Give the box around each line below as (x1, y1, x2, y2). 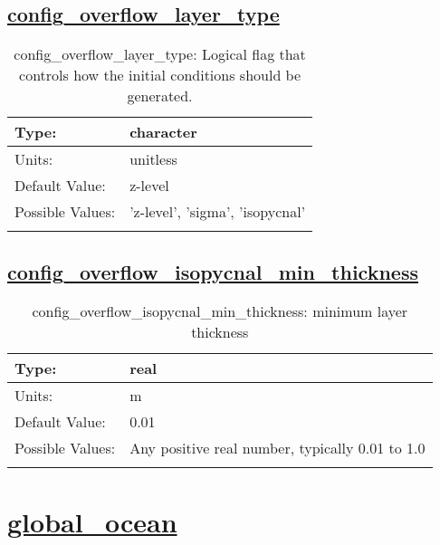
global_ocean (7, 502, 177, 540)
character (129, 121, 197, 143)
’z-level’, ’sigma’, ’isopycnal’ (129, 201, 306, 223)
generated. (127, 85, 193, 107)
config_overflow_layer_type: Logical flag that (14, 43, 306, 65)
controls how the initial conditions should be (19, 64, 301, 86)
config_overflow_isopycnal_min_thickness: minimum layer (32, 301, 408, 322)
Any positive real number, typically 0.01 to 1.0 (129, 437, 426, 459)
